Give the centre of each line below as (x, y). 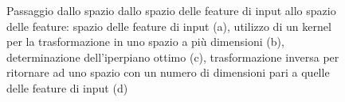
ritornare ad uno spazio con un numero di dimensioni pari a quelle (168, 72)
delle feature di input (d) (67, 87)
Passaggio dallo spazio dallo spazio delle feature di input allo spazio (171, 10)
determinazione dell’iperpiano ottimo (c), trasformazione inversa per (173, 57)
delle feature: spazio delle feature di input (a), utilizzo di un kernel (169, 26)
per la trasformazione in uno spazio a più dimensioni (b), (145, 42)
